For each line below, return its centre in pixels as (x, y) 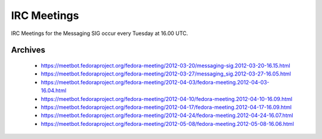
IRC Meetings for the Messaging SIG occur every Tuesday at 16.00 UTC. (100, 33)
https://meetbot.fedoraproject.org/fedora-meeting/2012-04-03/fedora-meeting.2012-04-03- (155, 82)
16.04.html (54, 91)
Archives (28, 50)
